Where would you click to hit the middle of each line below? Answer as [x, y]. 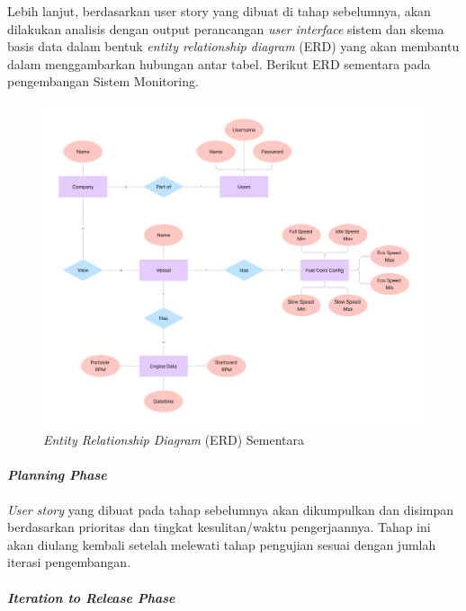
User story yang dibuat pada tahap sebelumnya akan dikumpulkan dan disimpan [231, 509]
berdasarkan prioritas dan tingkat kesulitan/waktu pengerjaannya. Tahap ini [219, 527]
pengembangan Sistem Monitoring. [103, 81]
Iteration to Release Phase [91, 597]
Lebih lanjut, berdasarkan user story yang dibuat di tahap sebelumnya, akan [219, 11]
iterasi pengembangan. [69, 562]
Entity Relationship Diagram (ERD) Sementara [174, 440]
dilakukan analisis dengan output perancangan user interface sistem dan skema [226, 28]
